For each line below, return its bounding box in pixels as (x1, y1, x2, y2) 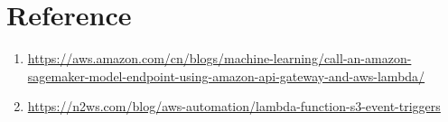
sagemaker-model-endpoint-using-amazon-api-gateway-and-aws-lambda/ (27, 66, 425, 85)
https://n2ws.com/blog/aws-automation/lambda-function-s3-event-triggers (27, 97, 441, 116)
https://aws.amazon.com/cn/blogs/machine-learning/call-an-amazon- (27, 49, 412, 68)
